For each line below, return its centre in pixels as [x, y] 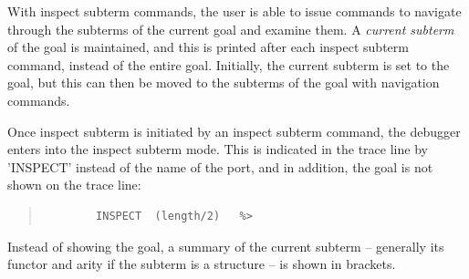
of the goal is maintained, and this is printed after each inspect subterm [208, 47]
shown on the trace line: [74, 185]
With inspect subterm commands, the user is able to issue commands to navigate [234, 11]
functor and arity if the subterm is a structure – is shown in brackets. [202, 264]
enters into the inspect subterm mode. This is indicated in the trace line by [218, 149]
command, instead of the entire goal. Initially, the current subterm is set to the [229, 64]
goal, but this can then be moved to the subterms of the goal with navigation [224, 83]
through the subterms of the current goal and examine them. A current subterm [231, 29]
